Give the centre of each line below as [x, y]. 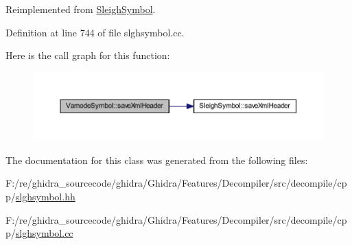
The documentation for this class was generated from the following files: [157, 160]
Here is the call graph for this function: [88, 55]
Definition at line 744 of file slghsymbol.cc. [95, 32]
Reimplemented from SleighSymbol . [81, 9]
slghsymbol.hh [45, 197]
